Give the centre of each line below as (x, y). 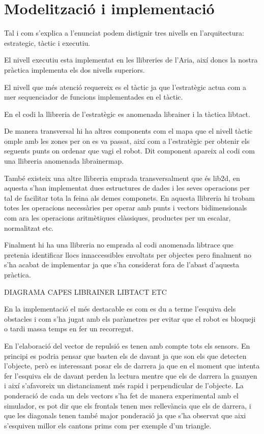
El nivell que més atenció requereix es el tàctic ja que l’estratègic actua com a (125, 87)
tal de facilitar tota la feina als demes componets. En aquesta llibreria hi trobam (129, 197)
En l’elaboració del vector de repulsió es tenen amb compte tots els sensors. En (127, 345)
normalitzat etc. (29, 227)
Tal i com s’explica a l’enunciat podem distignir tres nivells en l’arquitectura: (124, 33)
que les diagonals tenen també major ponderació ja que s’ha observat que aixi (125, 415)
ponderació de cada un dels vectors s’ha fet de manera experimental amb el (121, 395)
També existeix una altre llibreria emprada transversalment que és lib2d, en (122, 178)
